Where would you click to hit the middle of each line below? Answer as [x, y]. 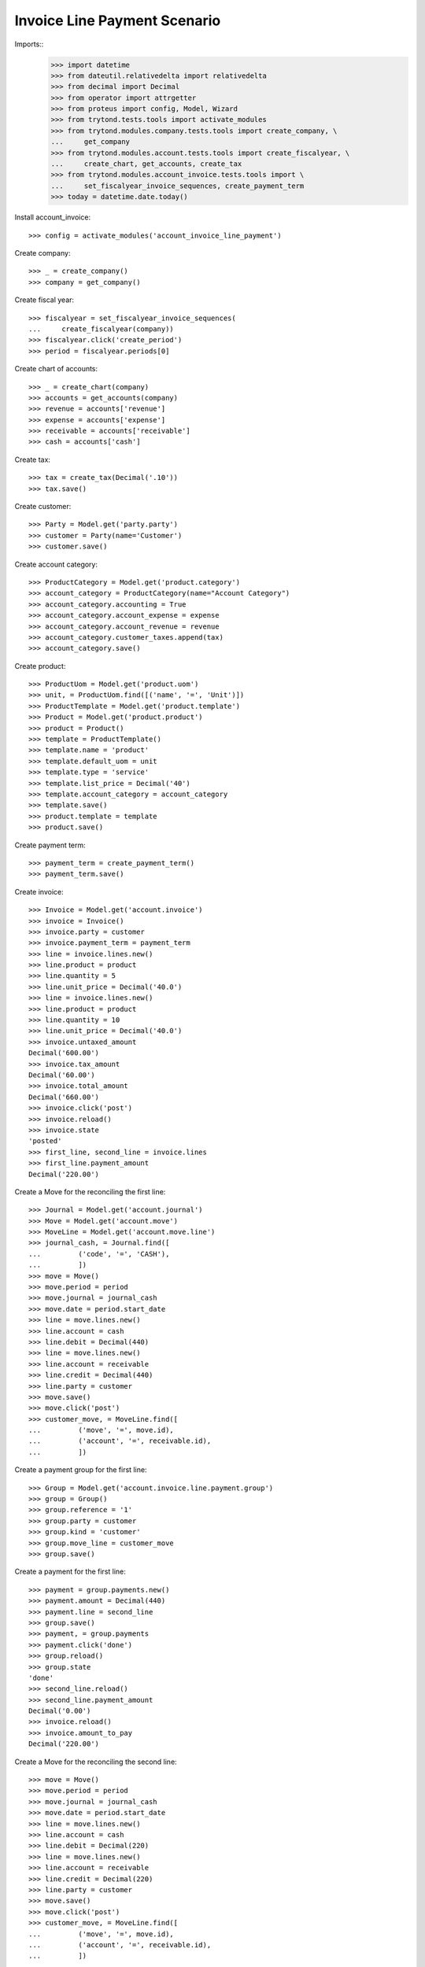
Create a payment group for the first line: [81, 1470]
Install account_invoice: [52, 217]
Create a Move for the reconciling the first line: [90, 1191]
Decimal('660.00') [64, 1097]
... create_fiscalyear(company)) [102, 329]
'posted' [45, 1141]
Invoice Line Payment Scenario [118, 20]
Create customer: [43, 507]
